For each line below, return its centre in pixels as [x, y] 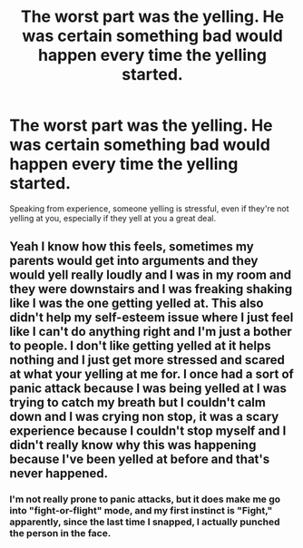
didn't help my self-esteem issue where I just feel [151, 318]
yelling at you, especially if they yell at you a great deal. [112, 218]
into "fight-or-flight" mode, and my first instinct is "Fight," [141, 511]
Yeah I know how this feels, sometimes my [132, 247]
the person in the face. [60, 533]
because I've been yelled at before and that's [140, 460]
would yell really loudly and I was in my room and [151, 275]
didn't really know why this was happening [133, 445]
